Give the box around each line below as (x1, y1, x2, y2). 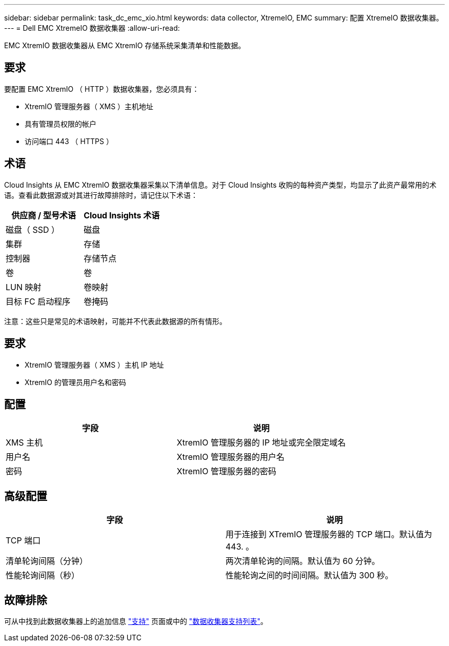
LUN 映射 (6, 281, 42, 292)
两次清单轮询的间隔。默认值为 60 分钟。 (226, 556, 380, 567)
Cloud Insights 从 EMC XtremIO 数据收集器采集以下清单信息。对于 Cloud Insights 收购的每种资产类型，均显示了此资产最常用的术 (4, 180, 437, 189)
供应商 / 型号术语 (11, 210, 76, 220)
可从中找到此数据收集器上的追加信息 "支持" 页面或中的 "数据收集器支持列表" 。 (4, 617, 268, 626)
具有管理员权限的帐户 (25, 119, 96, 128)
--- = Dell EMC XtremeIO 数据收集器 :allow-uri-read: (4, 24, 180, 32)
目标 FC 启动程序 (6, 296, 71, 307)
